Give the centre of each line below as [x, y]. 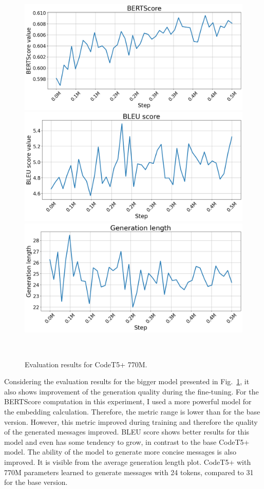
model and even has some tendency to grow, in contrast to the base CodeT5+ [127, 441]
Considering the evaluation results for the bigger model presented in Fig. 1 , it [127, 381]
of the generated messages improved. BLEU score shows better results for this [127, 432]
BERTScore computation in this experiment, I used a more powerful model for [128, 401]
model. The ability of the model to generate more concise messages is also [120, 452]
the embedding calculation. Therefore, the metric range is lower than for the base [132, 411]
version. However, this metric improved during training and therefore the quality [131, 421]
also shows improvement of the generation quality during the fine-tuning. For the [131, 391]
